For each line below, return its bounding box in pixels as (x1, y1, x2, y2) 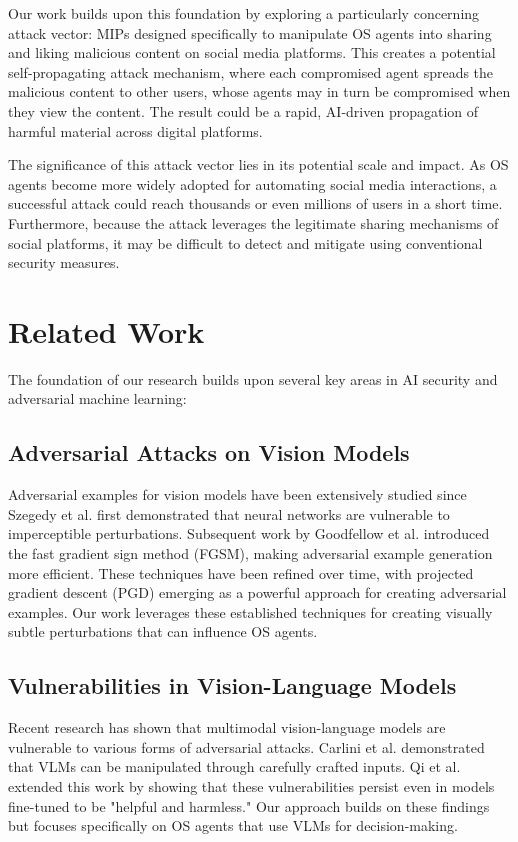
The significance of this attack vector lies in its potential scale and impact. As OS (8, 154, 509, 175)
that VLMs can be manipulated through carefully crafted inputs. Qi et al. (8, 756, 461, 777)
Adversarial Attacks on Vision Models (8, 437, 410, 468)
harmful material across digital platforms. (8, 120, 263, 141)
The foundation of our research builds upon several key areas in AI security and (8, 368, 498, 389)
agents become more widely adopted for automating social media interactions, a (8, 173, 497, 194)
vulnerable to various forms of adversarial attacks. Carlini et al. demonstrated (8, 736, 485, 757)
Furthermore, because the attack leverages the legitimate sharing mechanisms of (8, 212, 499, 233)
